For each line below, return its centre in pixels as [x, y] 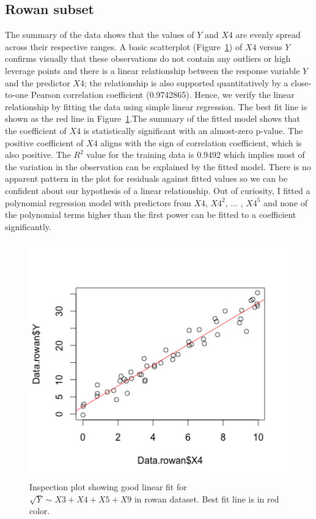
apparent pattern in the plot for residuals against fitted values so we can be [146, 178]
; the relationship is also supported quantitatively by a [186, 82]
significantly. [28, 226]
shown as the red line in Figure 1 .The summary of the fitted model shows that [152, 118]
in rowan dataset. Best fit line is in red [207, 498]
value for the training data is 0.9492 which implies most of [196, 155]
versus [271, 46]
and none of [286, 202]
